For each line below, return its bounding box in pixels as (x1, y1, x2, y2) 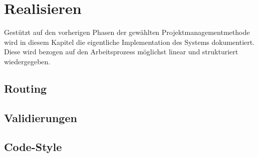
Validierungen (4, 110, 77, 125)
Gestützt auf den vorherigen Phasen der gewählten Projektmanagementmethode (4, 27, 250, 37)
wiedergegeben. (4, 56, 51, 66)
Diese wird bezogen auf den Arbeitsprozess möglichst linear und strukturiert (4, 46, 238, 57)
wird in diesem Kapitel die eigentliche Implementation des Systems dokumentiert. (4, 36, 255, 47)
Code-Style (4, 139, 62, 155)
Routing (4, 80, 47, 96)
